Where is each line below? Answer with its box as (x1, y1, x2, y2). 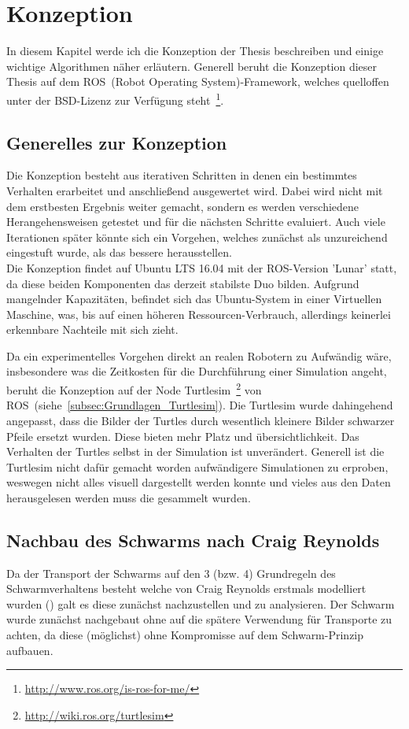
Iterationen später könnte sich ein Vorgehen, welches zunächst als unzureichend (6, 228, 388, 245)
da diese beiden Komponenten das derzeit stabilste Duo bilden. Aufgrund (6, 275, 359, 291)
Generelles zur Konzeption (6, 130, 227, 154)
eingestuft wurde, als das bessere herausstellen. (6, 244, 232, 261)
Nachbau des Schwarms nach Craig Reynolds (6, 527, 380, 552)
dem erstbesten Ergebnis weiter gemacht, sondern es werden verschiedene (6, 198, 359, 214)
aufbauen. (6, 642, 53, 658)
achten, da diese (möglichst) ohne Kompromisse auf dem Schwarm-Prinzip (6, 627, 364, 643)
